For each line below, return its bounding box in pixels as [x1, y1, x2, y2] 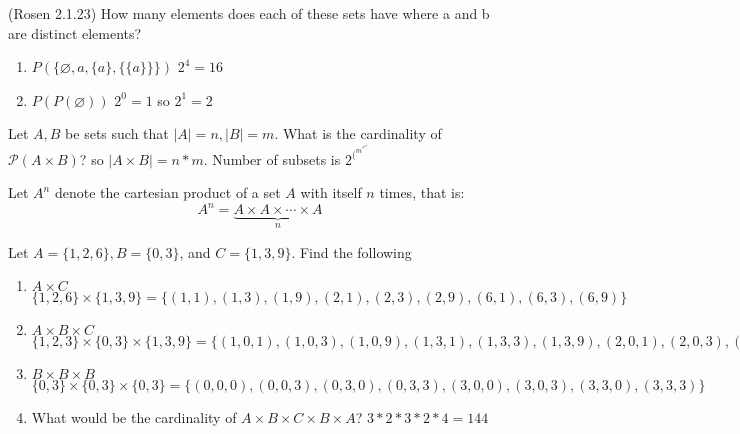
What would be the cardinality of [31, 407, 237, 428]
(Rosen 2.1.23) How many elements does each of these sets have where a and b [8, 3, 490, 23]
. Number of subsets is [203, 148, 341, 169]
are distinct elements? [8, 22, 142, 43]
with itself [300, 182, 362, 203]
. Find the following [291, 241, 412, 262]
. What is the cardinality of [274, 123, 442, 144]
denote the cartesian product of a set [54, 182, 281, 203]
